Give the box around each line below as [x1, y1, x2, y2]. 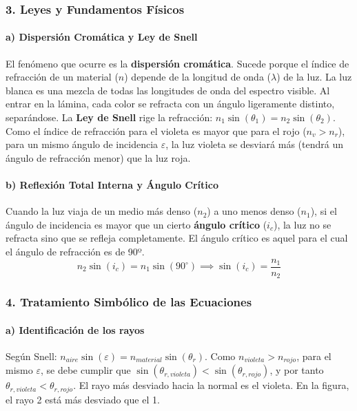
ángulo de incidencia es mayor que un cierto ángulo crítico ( [6, 217, 267, 231]
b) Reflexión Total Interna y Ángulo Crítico [6, 177, 219, 191]
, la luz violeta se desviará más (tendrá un [165, 137, 343, 151]
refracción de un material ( [6, 70, 119, 84]
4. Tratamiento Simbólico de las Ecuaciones [6, 293, 252, 310]
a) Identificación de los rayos [6, 322, 145, 337]
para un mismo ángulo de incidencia [6, 137, 159, 151]
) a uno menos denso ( [207, 204, 301, 218]
